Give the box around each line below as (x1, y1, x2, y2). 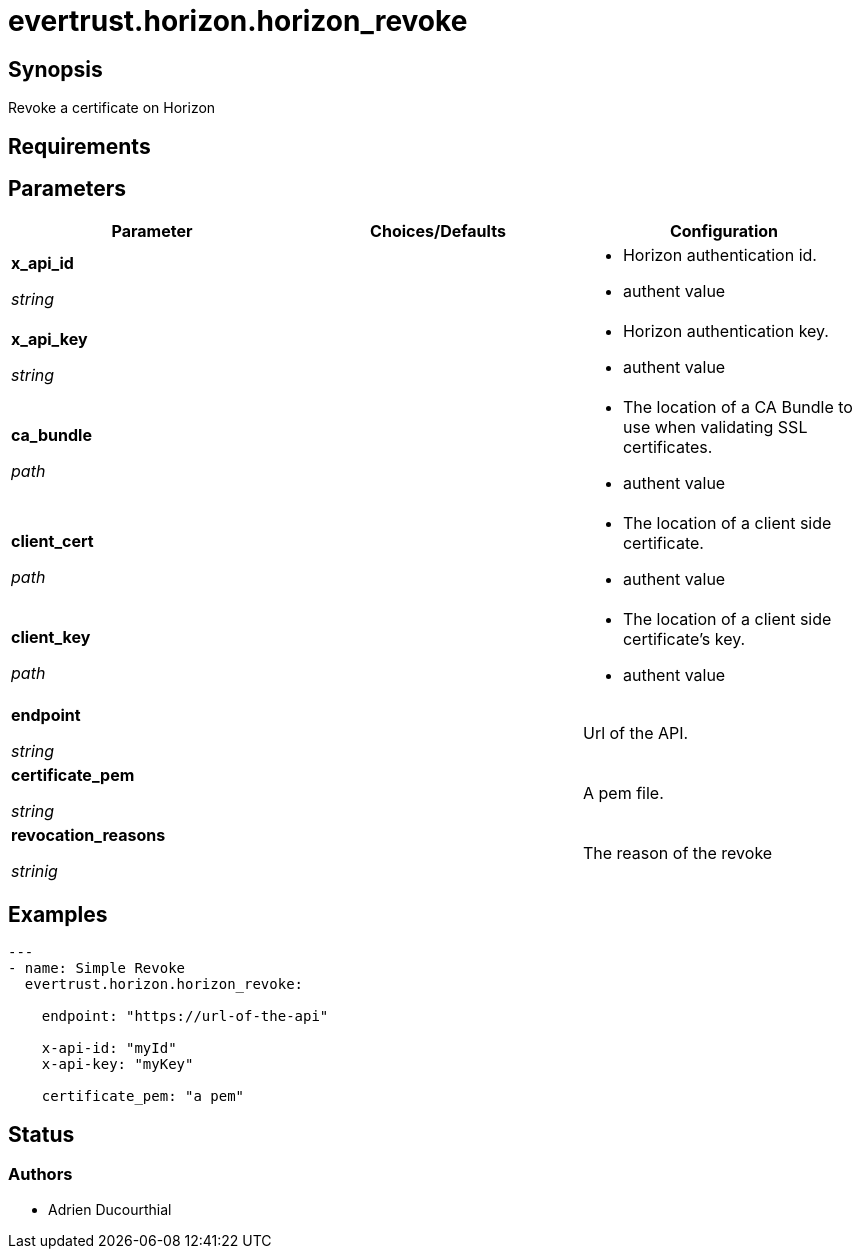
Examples (8, 901, 108, 927)
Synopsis (8, 56, 103, 82)
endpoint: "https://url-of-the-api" (41, 1008, 329, 1025)
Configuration (669, 221, 779, 242)
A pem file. (582, 783, 664, 804)
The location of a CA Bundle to (622, 397, 853, 418)
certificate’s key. (622, 629, 746, 650)
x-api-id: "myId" (41, 1040, 177, 1057)
